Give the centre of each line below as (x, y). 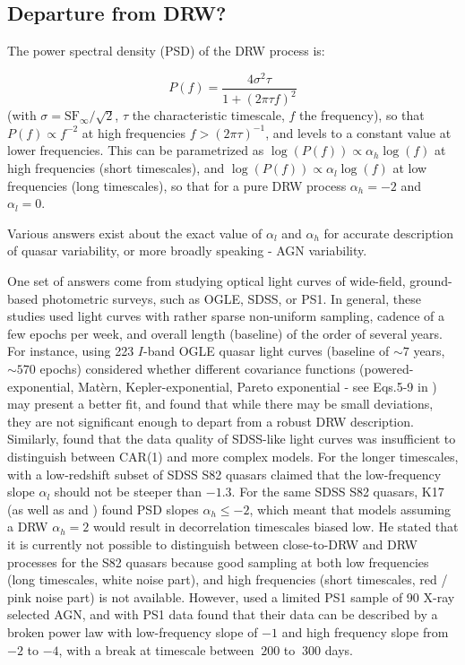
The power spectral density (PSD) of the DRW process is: (166, 51)
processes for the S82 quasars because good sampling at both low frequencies (218, 561)
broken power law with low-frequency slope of (133, 631)
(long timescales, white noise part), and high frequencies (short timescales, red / (228, 579)
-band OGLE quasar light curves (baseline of (267, 351)
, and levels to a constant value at (358, 132)
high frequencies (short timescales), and (116, 168)
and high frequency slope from (365, 631)
